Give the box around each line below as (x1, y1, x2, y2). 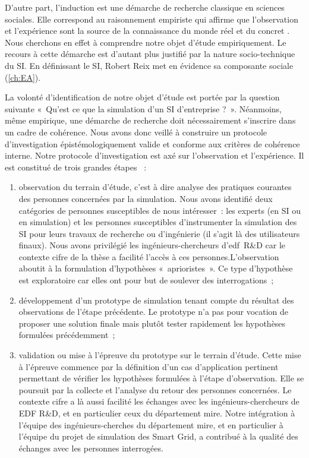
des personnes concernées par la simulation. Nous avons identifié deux (18, 192, 273, 204)
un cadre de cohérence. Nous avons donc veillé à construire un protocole (5, 125, 267, 138)
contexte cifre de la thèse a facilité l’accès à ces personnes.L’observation (18, 250, 279, 263)
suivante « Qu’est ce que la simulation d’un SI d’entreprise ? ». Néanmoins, (5, 102, 282, 115)
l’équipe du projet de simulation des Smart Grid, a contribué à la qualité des (18, 430, 298, 443)
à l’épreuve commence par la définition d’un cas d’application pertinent (18, 360, 279, 372)
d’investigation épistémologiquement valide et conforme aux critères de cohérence (5, 137, 300, 150)
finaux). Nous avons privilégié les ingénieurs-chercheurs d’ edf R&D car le (18, 239, 286, 251)
